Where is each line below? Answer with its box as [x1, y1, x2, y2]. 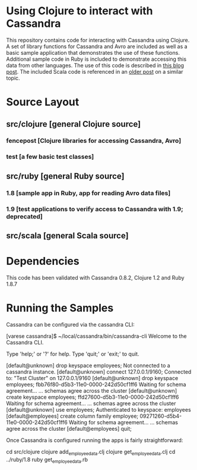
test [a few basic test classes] [6, 153, 94, 161]
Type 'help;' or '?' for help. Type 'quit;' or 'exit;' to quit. [6, 350, 139, 358]
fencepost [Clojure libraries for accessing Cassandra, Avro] [6, 137, 182, 145]
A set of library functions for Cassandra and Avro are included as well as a [6, 43, 188, 50]
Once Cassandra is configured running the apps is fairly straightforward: [6, 436, 183, 444]
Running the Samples [6, 302, 114, 315]
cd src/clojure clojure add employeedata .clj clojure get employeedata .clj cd [6, 448, 176, 456]
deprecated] [6, 212, 43, 221]
